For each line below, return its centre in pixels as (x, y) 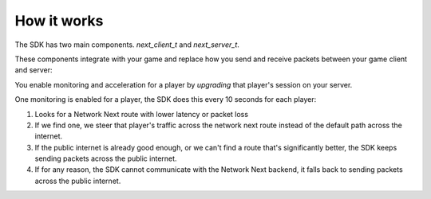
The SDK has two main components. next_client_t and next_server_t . (127, 45)
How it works (59, 21)
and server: (34, 70)
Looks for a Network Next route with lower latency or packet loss (142, 114)
